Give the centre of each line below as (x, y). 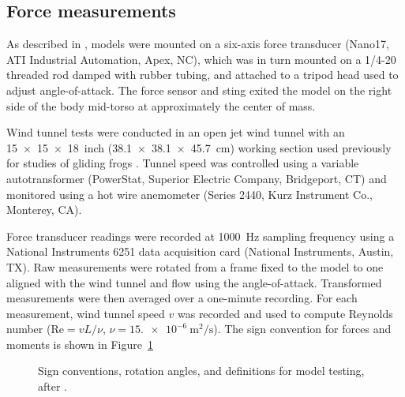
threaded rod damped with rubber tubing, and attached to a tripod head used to (202, 75)
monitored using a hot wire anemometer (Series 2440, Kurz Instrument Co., (190, 194)
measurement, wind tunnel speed (86, 313)
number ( (29, 329)
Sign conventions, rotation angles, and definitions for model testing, (201, 371)
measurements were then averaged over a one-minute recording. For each (182, 298)
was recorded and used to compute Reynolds (285, 313)
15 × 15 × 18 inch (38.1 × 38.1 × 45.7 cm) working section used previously (199, 147)
